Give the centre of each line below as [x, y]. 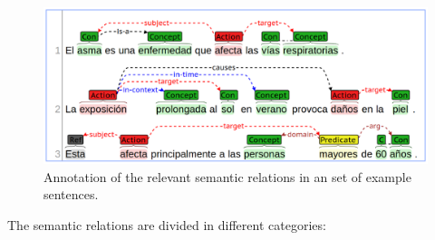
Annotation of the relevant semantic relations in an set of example [227, 176]
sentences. [71, 194]
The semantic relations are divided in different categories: [167, 224]
